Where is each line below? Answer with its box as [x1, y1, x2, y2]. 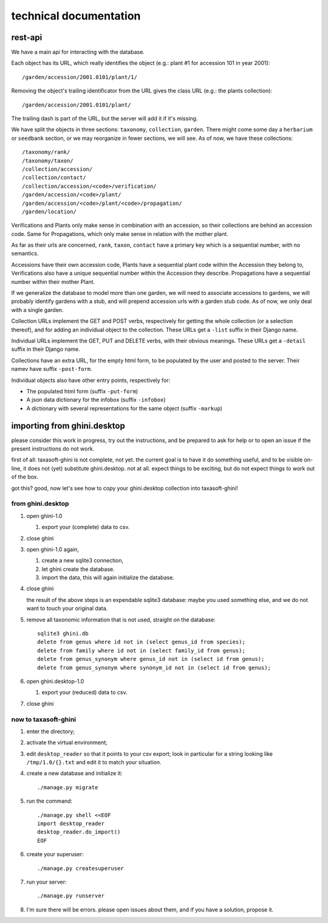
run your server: [26, 878, 67, 885]
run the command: [26, 797, 73, 805]
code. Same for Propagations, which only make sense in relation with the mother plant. [11, 230, 229, 237]
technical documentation [11, 9, 141, 22]
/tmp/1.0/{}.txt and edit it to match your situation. [26, 759, 162, 766]
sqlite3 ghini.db [37, 630, 89, 637]
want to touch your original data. [26, 605, 108, 612]
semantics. [11, 250, 39, 257]
